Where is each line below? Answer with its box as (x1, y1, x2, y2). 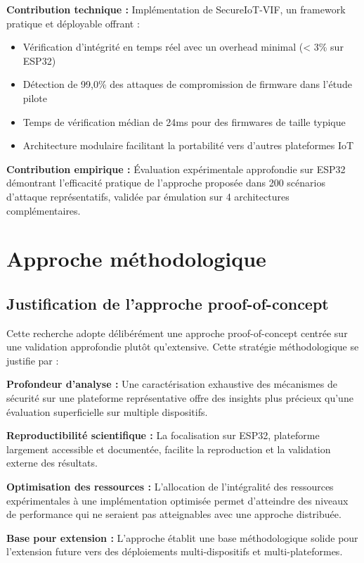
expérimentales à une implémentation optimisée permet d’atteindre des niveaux (6, 493, 349, 507)
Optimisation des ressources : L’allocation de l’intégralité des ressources (6, 479, 334, 494)
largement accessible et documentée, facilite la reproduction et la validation (6, 441, 331, 456)
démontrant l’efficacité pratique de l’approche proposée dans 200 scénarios (6, 175, 325, 190)
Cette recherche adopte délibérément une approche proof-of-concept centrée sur (6, 325, 348, 340)
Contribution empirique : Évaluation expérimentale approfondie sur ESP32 (6, 161, 346, 176)
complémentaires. (6, 203, 81, 217)
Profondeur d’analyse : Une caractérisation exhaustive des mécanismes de (6, 377, 337, 391)
